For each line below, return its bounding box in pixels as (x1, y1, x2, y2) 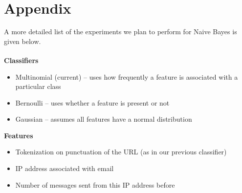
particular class (15, 81, 61, 91)
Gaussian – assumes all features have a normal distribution (15, 114, 192, 124)
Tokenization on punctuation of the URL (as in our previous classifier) (15, 147, 227, 157)
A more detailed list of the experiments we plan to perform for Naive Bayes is (4, 26, 237, 37)
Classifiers (4, 55, 39, 65)
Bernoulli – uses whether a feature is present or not (15, 97, 170, 107)
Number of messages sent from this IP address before (15, 179, 175, 190)
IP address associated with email (15, 163, 114, 173)
